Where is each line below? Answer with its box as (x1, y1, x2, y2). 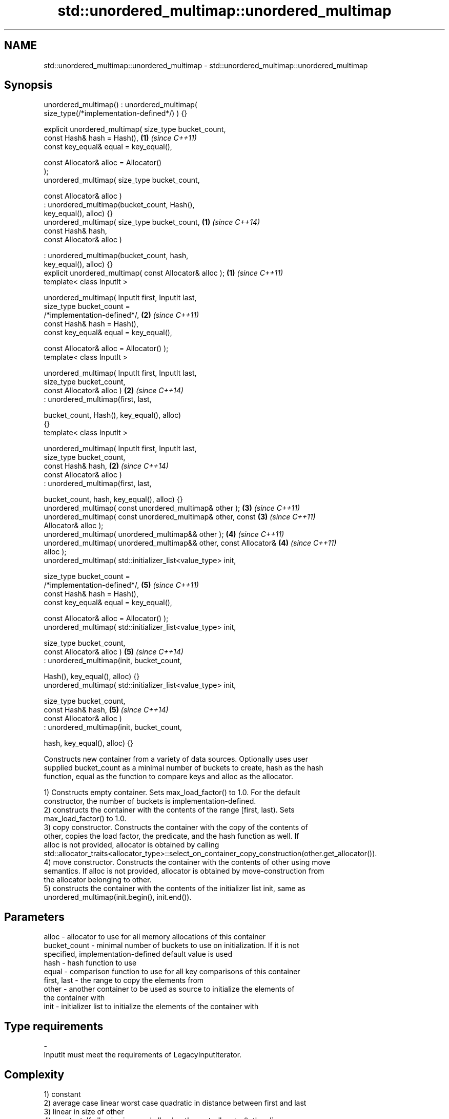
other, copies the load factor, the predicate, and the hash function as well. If (44, 832, 299, 841)
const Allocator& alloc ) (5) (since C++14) (44, 647, 183, 657)
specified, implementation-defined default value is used (44, 950, 232, 959)
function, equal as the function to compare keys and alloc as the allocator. (44, 772, 294, 781)
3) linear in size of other (44, 1107, 124, 1116)
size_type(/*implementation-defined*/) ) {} (44, 109, 188, 118)
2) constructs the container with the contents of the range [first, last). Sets (44, 805, 295, 815)
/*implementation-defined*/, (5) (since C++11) (44, 581, 199, 590)
